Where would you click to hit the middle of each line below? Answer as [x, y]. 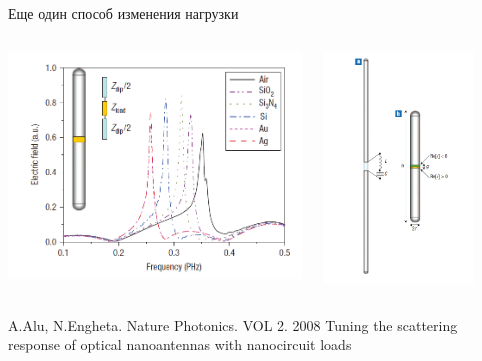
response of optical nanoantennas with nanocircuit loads [180, 344]
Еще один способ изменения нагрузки [123, 13]
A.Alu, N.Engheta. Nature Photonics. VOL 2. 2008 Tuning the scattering [233, 324]
